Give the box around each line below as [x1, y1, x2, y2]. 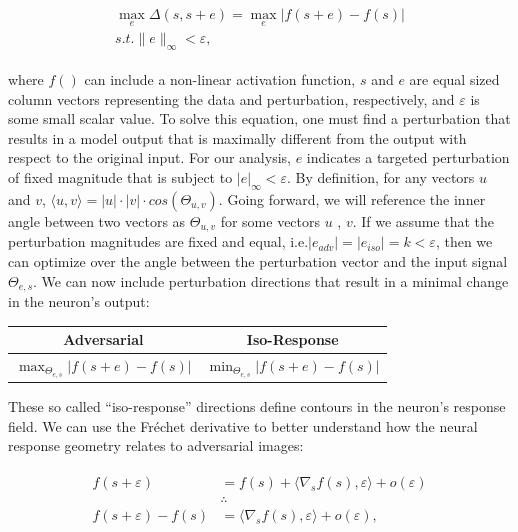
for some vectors [220, 210, 321, 231]
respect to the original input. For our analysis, [8, 147, 291, 168]
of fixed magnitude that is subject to [8, 167, 233, 188]
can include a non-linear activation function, [84, 69, 356, 90]
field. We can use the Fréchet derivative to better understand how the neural [8, 415, 478, 436]
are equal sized [409, 69, 500, 90]
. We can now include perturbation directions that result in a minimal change [33, 270, 509, 291]
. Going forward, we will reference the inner [218, 188, 486, 209]
